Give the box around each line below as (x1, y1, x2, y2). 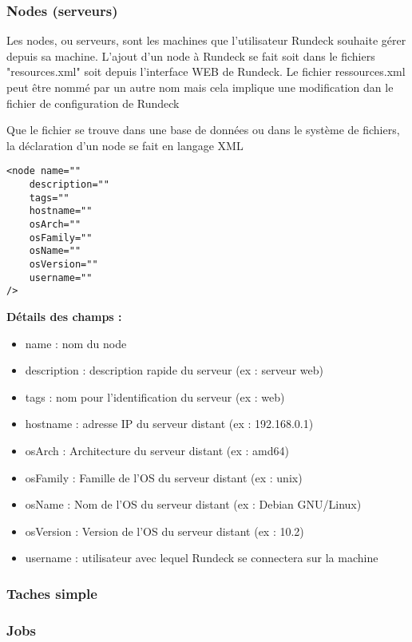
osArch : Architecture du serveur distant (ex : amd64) (25, 442, 289, 458)
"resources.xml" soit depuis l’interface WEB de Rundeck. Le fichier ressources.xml (6, 63, 406, 80)
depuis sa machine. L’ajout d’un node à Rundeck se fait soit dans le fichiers (6, 47, 375, 64)
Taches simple (6, 583, 97, 603)
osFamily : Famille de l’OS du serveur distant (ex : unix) (25, 469, 303, 485)
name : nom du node (25, 335, 127, 351)
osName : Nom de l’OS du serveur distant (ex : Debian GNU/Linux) (25, 496, 362, 513)
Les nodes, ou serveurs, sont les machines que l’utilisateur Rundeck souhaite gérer (6, 32, 406, 49)
